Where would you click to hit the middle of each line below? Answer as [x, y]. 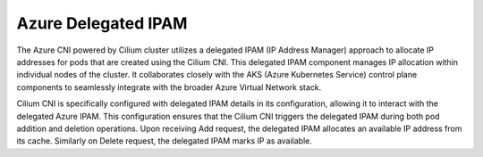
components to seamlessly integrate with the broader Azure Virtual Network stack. [169, 87]
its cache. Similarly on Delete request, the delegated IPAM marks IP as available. [165, 141]
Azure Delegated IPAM [102, 23]
